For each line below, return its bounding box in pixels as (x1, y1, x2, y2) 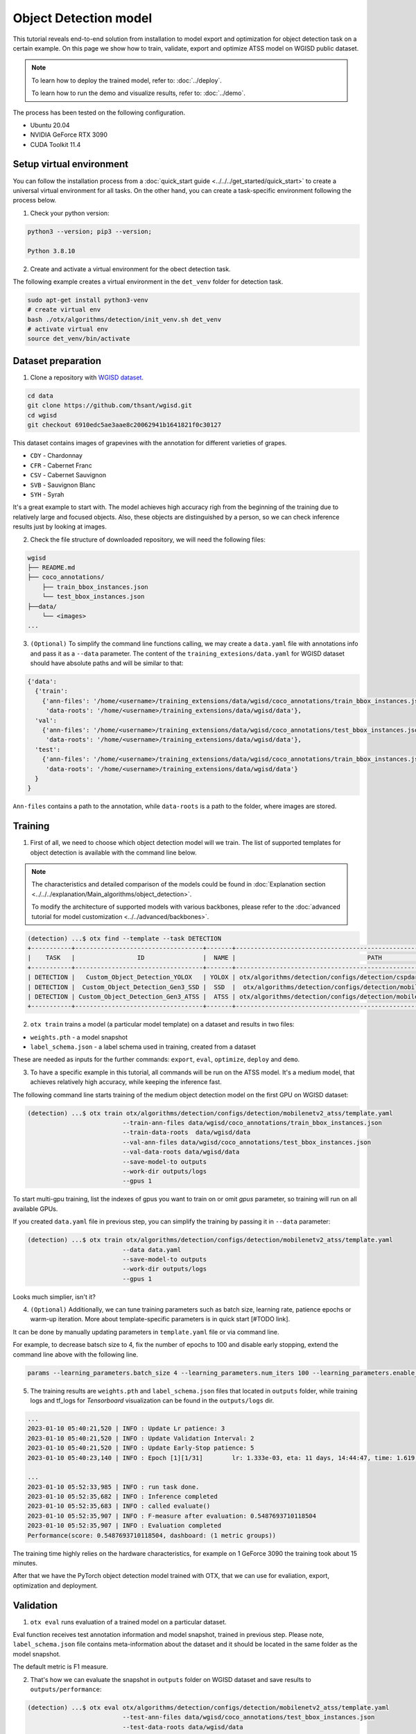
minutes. (12, 1559, 38, 1568)
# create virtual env (27, 306, 101, 314)
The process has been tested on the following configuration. (12, 108, 186, 117)
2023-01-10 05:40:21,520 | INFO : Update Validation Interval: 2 (27, 1434, 254, 1442)
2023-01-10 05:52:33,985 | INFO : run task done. (27, 1483, 200, 1491)
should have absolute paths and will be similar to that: (30, 659, 184, 667)
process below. (12, 196, 57, 205)
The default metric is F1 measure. (12, 1663, 109, 1671)
